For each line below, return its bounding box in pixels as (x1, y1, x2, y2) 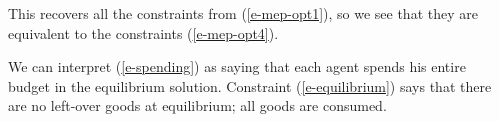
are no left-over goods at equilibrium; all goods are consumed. (8, 95, 387, 116)
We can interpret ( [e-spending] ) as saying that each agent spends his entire (8, 56, 466, 77)
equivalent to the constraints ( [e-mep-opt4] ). (8, 22, 279, 43)
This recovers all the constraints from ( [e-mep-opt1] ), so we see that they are (8, 3, 478, 23)
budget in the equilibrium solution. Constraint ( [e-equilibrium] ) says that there (8, 75, 492, 96)
